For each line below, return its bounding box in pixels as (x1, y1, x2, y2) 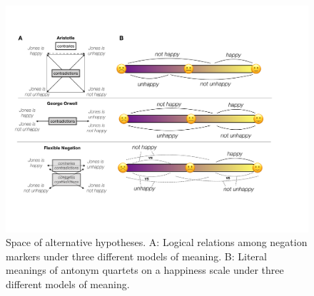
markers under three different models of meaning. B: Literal (6, 248, 267, 263)
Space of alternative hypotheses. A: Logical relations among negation (6, 235, 308, 250)
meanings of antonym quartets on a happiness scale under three (6, 262, 284, 277)
